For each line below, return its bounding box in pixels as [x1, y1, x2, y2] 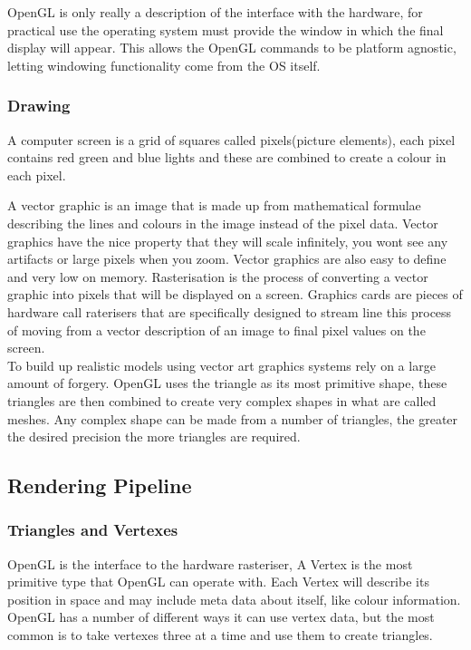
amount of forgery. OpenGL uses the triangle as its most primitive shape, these [7, 374, 447, 393]
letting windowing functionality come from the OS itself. [7, 55, 321, 74]
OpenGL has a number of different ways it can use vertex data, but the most [7, 607, 435, 626]
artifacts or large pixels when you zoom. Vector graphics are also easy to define [7, 249, 447, 268]
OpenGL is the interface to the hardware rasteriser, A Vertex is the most [7, 554, 413, 573]
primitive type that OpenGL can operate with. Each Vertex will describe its [7, 572, 429, 591]
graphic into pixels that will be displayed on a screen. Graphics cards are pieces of [7, 285, 463, 304]
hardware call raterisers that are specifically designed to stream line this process [7, 302, 452, 321]
